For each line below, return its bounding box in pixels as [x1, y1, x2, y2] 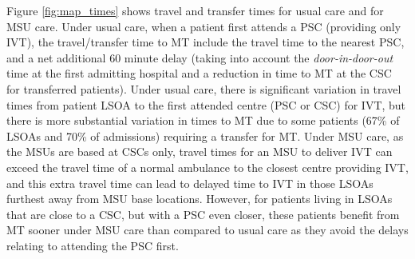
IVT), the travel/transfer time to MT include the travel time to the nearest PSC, [6, 34, 405, 50]
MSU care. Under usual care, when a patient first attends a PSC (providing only [6, 18, 401, 34]
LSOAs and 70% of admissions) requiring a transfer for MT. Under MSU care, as [6, 127, 404, 144]
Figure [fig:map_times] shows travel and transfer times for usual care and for [6, 2, 384, 18]
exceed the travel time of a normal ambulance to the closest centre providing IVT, [6, 158, 409, 175]
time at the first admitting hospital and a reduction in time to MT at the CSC [6, 65, 392, 82]
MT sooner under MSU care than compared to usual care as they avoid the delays [6, 221, 409, 238]
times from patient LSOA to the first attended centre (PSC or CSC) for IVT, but [6, 96, 406, 113]
